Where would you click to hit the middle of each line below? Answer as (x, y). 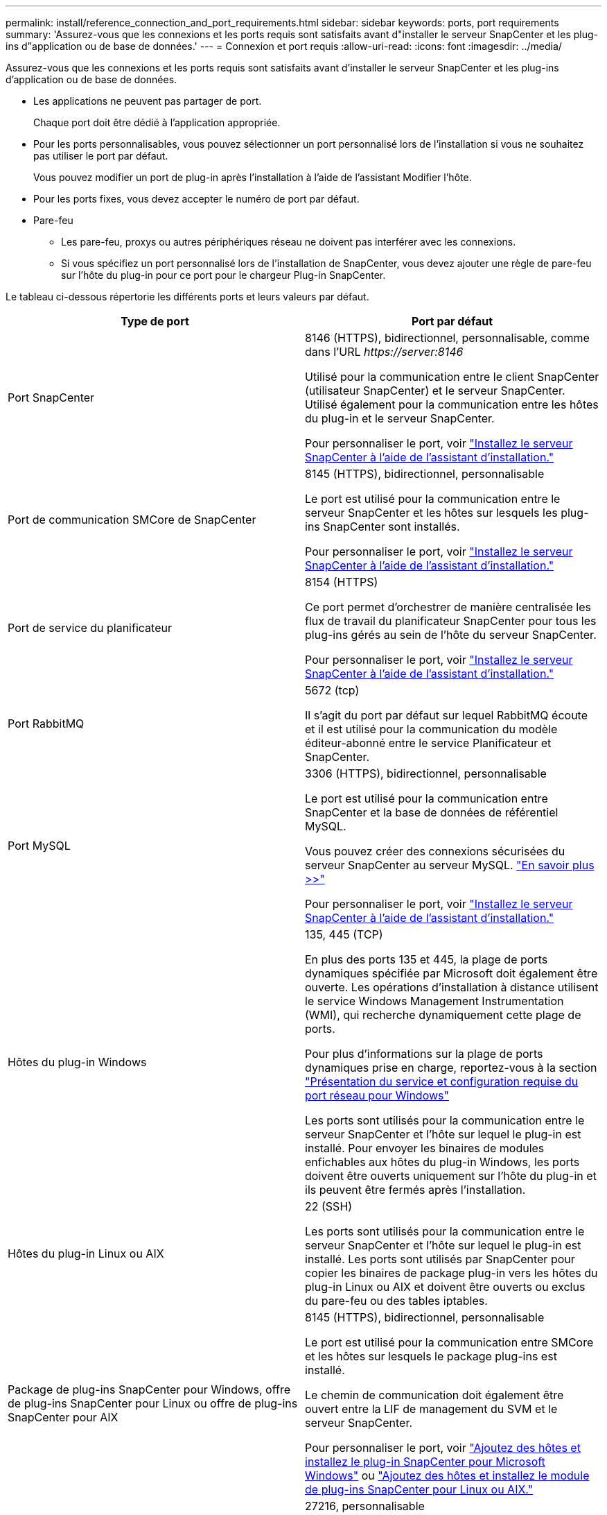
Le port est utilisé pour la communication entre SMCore (449, 1342)
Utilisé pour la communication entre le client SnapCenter (452, 377)
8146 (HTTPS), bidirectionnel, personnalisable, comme (447, 338)
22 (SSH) (329, 1206)
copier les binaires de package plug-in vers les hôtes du (451, 1273)
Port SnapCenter (51, 397)
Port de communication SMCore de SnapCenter (132, 520)
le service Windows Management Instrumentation (434, 1001)
